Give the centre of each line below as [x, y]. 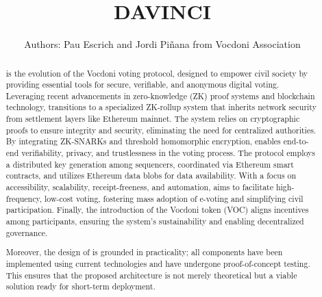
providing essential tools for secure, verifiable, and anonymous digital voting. [143, 85]
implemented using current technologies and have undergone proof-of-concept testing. [158, 263]
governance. [27, 232]
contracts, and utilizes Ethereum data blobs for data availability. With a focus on [151, 176]
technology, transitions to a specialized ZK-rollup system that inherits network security [161, 107]
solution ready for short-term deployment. [80, 286]
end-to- [296, 141]
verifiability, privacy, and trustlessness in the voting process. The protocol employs [169, 153]
